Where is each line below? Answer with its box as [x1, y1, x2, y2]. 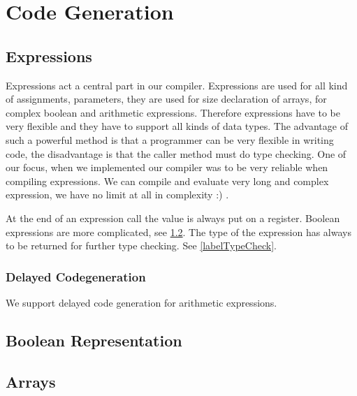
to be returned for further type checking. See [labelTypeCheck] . [6, 238, 277, 253]
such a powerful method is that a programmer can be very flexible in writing [6, 132, 334, 147]
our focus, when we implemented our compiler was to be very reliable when [6, 160, 328, 175]
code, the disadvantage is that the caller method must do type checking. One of [6, 146, 347, 161]
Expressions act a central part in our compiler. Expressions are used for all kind [6, 78, 348, 92]
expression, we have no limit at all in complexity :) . [6, 187, 229, 202]
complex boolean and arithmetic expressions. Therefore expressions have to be [6, 105, 340, 119]
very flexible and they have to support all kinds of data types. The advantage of [6, 119, 348, 133]
